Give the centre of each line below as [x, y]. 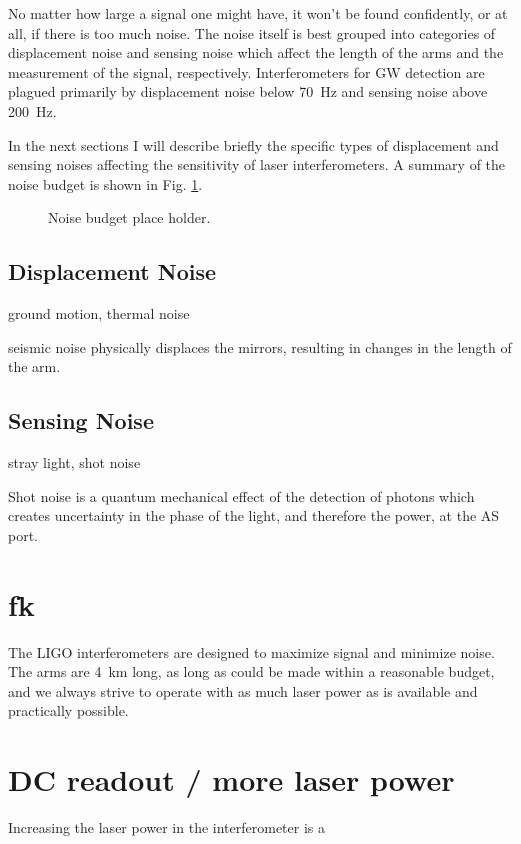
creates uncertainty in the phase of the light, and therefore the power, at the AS [254, 515]
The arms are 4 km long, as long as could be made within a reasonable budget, [251, 671]
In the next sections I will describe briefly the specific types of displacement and [253, 144]
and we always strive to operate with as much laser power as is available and [243, 690]
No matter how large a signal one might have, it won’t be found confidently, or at [258, 13]
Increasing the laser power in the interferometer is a [166, 827]
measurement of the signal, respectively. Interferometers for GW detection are [246, 71]
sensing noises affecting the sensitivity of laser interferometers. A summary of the [257, 164]
